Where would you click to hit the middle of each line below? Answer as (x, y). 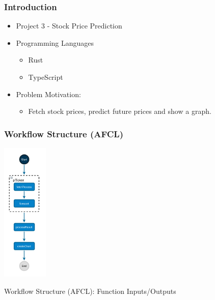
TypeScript (46, 77)
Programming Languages (55, 42)
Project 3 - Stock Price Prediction (69, 26)
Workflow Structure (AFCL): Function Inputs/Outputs (90, 291)
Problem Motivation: (48, 94)
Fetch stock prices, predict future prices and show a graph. (120, 111)
